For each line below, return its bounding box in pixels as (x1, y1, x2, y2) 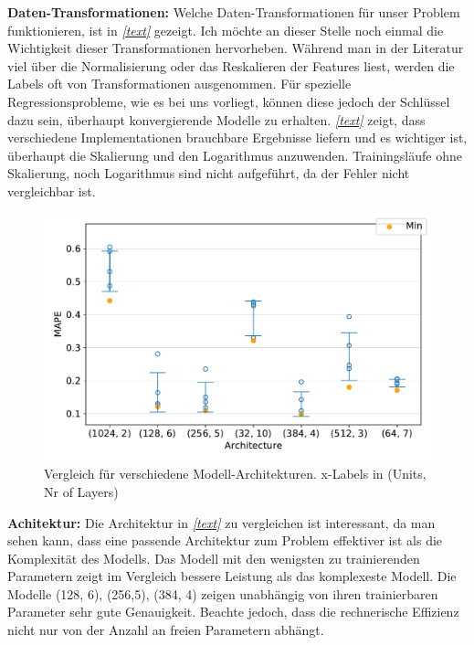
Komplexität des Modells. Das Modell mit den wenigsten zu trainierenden (7, 548, 420, 567)
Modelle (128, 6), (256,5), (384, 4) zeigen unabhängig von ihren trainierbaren (7, 584, 438, 603)
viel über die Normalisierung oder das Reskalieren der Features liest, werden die (7, 56, 455, 75)
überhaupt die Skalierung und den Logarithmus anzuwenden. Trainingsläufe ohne (7, 145, 462, 164)
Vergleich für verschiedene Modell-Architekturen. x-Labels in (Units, (44, 464, 427, 483)
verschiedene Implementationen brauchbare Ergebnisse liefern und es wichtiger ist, (7, 128, 468, 147)
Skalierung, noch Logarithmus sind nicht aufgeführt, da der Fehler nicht (7, 164, 410, 183)
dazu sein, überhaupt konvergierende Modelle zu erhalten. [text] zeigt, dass (7, 110, 426, 129)
